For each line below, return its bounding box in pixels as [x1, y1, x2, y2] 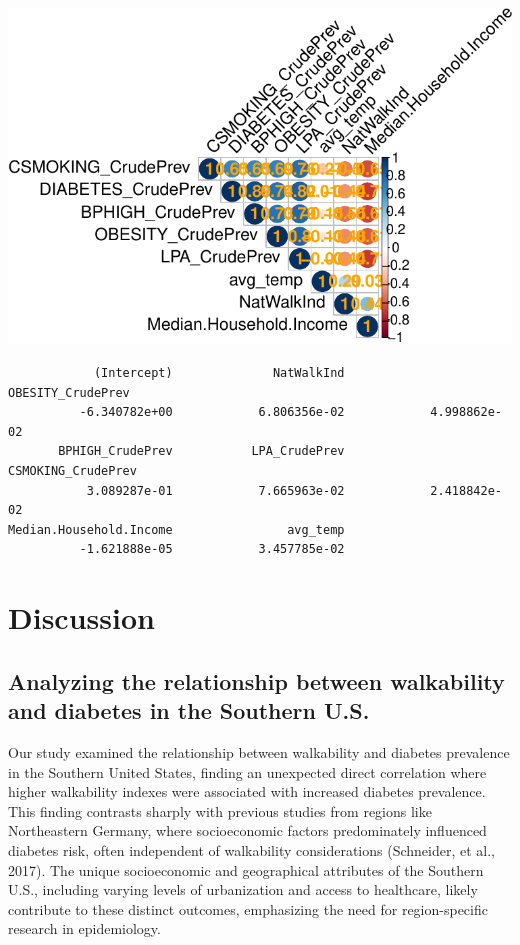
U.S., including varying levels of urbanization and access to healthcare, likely [8, 879, 478, 900]
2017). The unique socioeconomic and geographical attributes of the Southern [8, 859, 484, 880]
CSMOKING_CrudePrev [8, 464, 137, 478]
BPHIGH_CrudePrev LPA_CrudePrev [58, 444, 345, 459]
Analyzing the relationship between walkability [8, 665, 505, 696]
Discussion [8, 597, 155, 638]
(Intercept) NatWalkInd [93, 366, 345, 381]
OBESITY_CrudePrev [8, 385, 130, 400]
